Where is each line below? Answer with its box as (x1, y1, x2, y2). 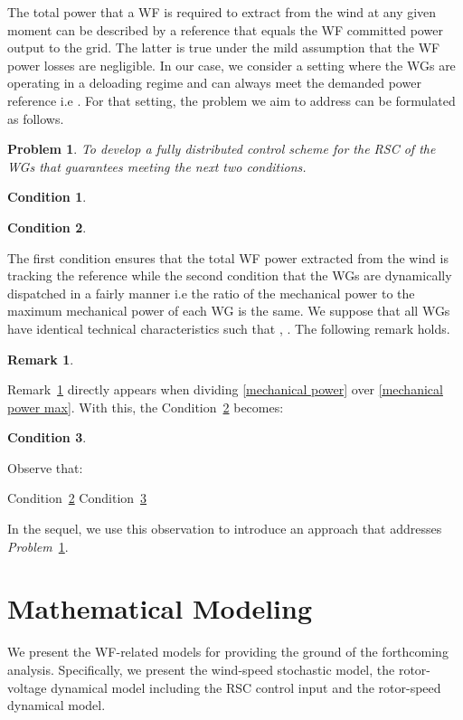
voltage (7, 677, 47, 696)
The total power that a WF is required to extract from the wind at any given (7, 3, 437, 21)
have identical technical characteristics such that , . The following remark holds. (7, 318, 450, 337)
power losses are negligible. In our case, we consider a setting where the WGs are (7, 55, 456, 74)
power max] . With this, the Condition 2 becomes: (7, 397, 284, 416)
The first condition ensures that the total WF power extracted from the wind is (7, 248, 449, 267)
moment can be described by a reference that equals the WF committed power (7, 20, 443, 39)
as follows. (7, 109, 64, 128)
